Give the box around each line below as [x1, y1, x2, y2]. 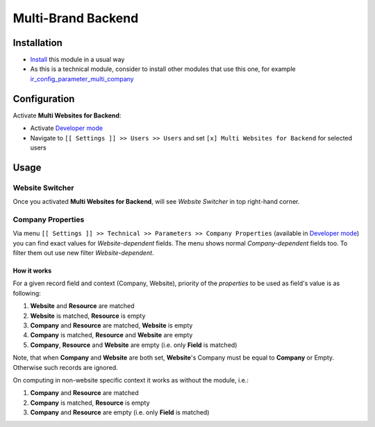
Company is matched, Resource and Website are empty [30, 331, 193, 339]
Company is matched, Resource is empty [30, 398, 150, 407]
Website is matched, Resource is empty [30, 312, 146, 320]
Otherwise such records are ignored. [12, 363, 118, 371]
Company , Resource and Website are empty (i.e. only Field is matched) [30, 341, 237, 349]
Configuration [12, 92, 75, 104]
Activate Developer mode [30, 124, 103, 132]
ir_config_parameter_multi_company [30, 74, 135, 83]
